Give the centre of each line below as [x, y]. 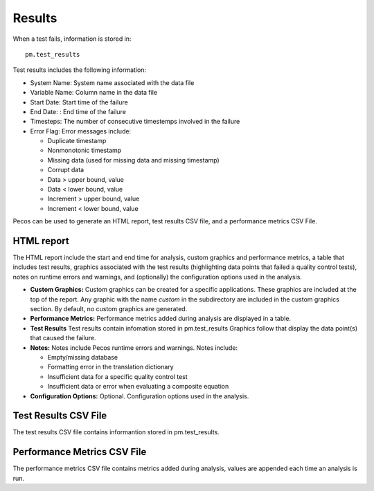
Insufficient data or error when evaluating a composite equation [138, 387]
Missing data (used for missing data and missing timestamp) [133, 160]
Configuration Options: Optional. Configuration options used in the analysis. [140, 396]
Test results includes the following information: [80, 70]
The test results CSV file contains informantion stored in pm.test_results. [116, 432]
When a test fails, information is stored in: [72, 39]
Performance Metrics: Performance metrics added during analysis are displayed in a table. [160, 319]
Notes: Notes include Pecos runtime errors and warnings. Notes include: [134, 348]
